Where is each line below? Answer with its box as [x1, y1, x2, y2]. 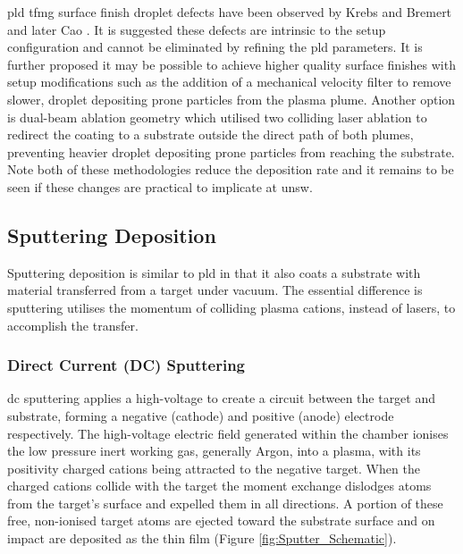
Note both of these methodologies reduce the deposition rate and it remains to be [7, 160, 454, 179]
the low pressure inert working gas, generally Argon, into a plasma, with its [7, 441, 421, 460]
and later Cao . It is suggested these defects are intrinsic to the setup [7, 20, 386, 38]
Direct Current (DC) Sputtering [7, 354, 246, 376]
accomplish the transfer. [7, 315, 139, 334]
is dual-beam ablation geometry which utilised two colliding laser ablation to [7, 107, 427, 126]
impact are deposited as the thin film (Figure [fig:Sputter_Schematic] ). [7, 529, 397, 548]
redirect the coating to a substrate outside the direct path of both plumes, [7, 125, 414, 144]
